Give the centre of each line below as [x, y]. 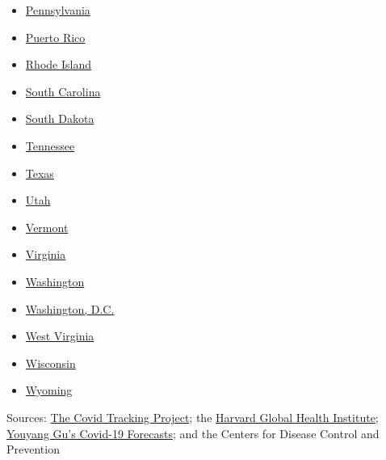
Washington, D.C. [70, 308]
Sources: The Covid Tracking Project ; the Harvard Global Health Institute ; [193, 417]
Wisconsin [50, 363]
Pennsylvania [58, 10]
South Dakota [60, 118]
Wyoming [49, 390]
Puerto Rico [55, 37]
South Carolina [63, 91]
